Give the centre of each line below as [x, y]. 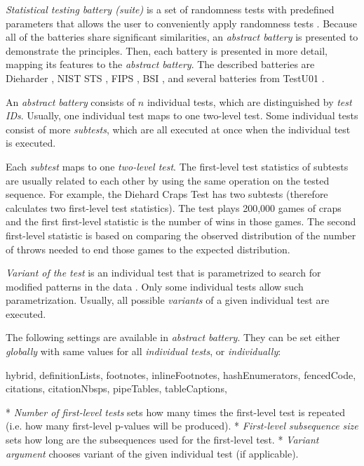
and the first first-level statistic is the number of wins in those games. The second [181, 221]
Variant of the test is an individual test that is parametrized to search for [163, 273]
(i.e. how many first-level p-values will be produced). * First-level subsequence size [182, 426]
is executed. [31, 143]
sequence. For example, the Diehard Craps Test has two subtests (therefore [167, 194]
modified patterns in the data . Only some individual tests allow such [155, 286]
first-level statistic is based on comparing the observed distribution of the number [181, 235]
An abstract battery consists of [70, 101]
